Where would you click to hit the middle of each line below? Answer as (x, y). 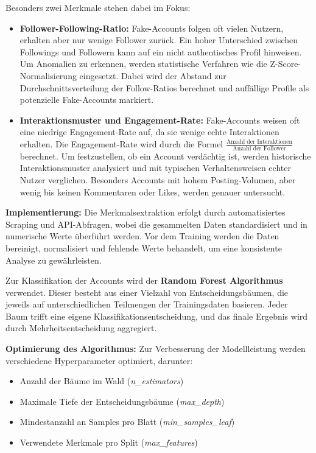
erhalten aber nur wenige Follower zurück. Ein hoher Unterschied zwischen (159, 40)
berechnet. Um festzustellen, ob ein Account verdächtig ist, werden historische (165, 156)
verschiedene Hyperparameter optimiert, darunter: (99, 360)
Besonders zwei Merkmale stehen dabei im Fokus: (98, 7)
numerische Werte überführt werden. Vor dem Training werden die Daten (142, 236)
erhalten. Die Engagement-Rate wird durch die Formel (121, 143)
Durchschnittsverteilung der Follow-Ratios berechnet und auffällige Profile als (164, 87)
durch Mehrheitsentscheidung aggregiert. (81, 328)
